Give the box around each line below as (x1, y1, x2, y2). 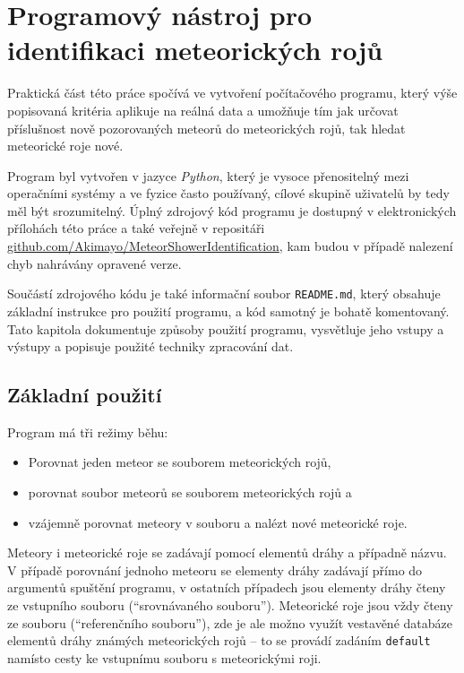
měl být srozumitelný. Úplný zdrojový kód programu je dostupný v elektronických (7, 201, 457, 220)
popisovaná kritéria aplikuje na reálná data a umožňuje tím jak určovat (7, 100, 399, 119)
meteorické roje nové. (7, 136, 124, 155)
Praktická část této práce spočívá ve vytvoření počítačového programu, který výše (7, 83, 458, 102)
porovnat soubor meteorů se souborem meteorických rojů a (28, 483, 352, 502)
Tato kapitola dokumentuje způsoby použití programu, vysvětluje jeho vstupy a (7, 319, 444, 338)
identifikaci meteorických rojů (7, 31, 383, 68)
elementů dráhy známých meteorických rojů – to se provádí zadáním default (7, 631, 431, 650)
